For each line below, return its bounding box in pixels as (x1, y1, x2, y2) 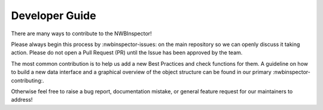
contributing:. (11, 77, 44, 84)
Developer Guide (11, 9, 96, 22)
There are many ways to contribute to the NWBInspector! (11, 30, 152, 37)
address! (11, 96, 33, 103)
